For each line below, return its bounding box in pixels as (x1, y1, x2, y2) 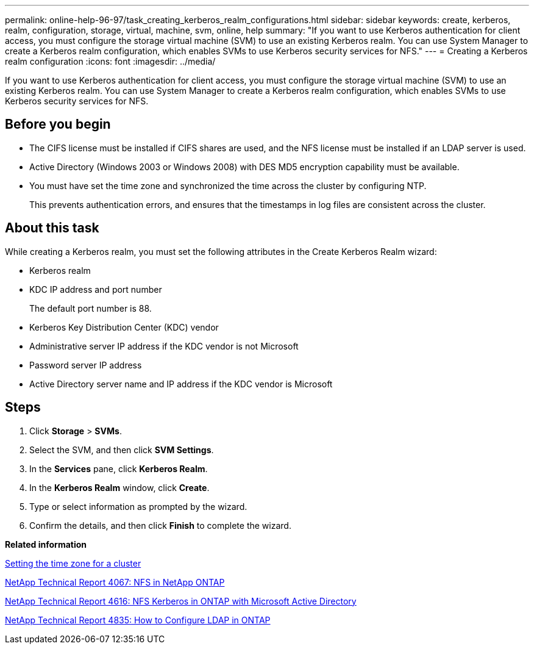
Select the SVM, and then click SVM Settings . (29, 444, 214, 455)
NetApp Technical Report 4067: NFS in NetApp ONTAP (5, 576, 225, 587)
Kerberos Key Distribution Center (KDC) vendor (29, 321, 219, 332)
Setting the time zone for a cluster (5, 558, 141, 568)
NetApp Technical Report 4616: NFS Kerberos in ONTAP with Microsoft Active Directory (5, 595, 357, 606)
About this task (5, 220, 99, 236)
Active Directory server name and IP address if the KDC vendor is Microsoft (29, 378, 333, 389)
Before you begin (5, 117, 111, 132)
